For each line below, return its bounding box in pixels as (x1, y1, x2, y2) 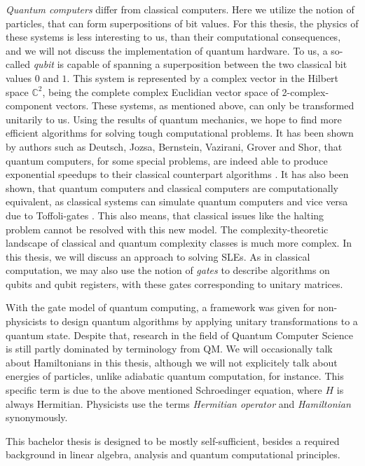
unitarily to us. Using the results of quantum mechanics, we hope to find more (6, 111, 342, 126)
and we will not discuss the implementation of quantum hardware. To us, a (6, 43, 328, 57)
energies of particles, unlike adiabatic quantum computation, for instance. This (6, 369, 344, 383)
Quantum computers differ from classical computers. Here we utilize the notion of (6, 2, 354, 16)
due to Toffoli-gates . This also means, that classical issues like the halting (6, 207, 324, 222)
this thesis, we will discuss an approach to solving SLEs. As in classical (6, 249, 310, 263)
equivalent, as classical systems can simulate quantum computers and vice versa (6, 194, 348, 209)
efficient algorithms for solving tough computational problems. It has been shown (6, 125, 354, 140)
